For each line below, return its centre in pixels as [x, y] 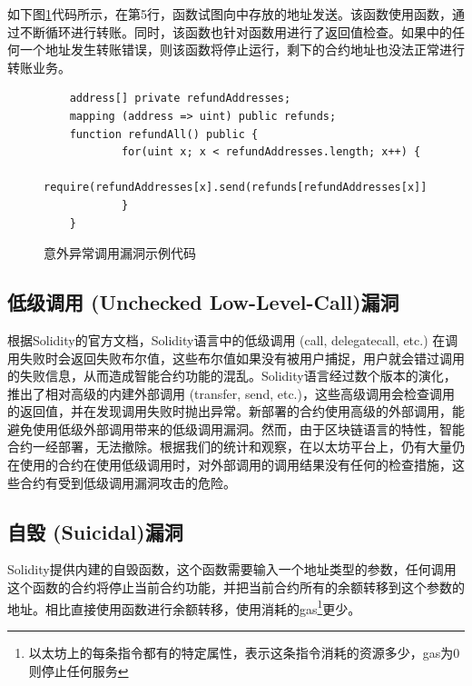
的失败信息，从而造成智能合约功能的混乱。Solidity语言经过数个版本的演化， [232, 376]
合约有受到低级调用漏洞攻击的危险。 [128, 482]
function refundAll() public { [164, 134]
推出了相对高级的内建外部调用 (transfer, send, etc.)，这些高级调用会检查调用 [231, 393]
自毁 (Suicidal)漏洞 [95, 531]
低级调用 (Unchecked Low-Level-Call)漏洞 [203, 302]
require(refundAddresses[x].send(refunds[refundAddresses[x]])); [245, 188]
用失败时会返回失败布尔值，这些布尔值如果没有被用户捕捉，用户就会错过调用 [236, 358]
